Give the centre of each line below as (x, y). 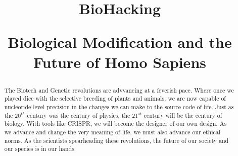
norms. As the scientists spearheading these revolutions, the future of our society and (116, 140)
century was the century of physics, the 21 (83, 115)
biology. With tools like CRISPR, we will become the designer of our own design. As (115, 124)
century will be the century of (183, 115)
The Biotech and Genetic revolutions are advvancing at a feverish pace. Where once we (119, 90)
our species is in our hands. (40, 149)
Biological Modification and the (120, 42)
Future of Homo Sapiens (120, 62)
